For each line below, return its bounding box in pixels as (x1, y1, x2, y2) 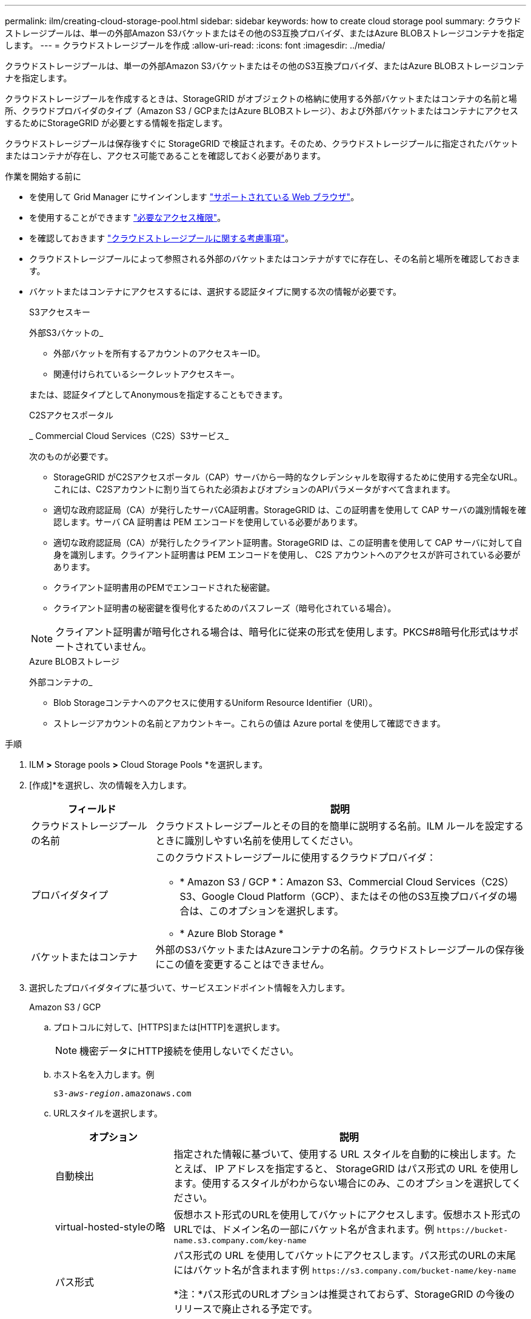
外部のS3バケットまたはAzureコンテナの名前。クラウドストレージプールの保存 (155, 944, 515, 956)
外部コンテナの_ (29, 677, 93, 687)
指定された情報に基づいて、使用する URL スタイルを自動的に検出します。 (173, 1148, 507, 1160)
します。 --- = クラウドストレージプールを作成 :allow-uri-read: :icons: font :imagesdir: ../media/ (5, 40, 386, 50)
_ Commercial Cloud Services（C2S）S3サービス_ (29, 431, 229, 441)
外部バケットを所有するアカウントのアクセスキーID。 (53, 348, 265, 358)
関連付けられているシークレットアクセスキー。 (53, 369, 239, 379)
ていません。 (93, 640, 152, 653)
